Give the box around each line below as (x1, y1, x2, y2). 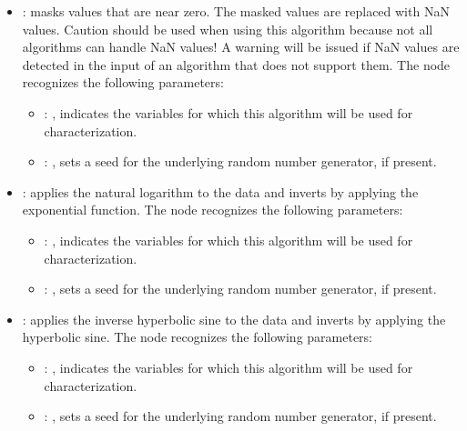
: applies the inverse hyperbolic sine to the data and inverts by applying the (22, 309, 446, 328)
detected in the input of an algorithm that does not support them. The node (22, 55, 451, 74)
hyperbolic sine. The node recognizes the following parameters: (22, 327, 373, 346)
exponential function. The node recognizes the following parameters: (22, 200, 403, 219)
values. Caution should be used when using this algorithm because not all (22, 19, 433, 38)
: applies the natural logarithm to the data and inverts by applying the (22, 182, 419, 201)
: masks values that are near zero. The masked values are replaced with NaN (22, 2, 450, 20)
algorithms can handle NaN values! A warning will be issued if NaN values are (22, 37, 460, 56)
